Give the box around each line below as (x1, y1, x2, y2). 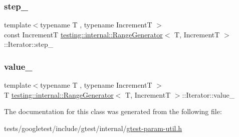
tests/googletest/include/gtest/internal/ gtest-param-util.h (4, 123, 182, 133)
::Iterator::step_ (4, 39, 54, 49)
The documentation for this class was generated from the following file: (4, 106, 222, 117)
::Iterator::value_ (182, 89, 235, 100)
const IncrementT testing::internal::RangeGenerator (4, 29, 163, 39)
